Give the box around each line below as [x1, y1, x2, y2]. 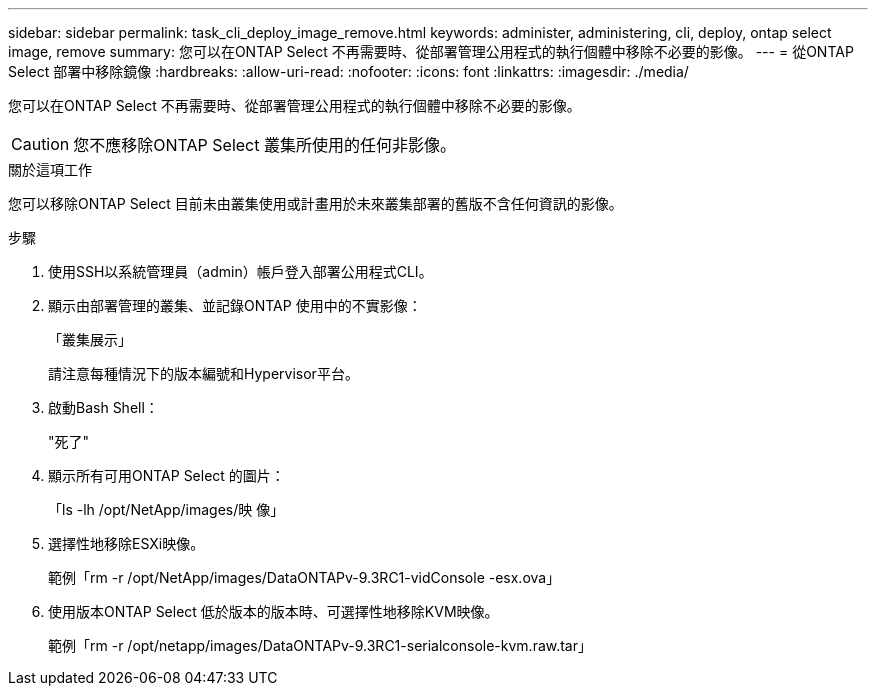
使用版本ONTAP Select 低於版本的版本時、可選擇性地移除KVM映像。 [48, 603, 499, 620]
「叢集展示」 [48, 331, 132, 348]
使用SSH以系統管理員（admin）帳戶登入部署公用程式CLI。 [48, 263, 433, 280]
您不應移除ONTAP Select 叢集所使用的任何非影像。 [73, 135, 456, 155]
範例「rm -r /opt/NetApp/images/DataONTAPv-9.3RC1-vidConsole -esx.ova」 [48, 569, 561, 586]
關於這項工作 [8, 161, 92, 178]
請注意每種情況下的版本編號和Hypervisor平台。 [48, 365, 359, 382]
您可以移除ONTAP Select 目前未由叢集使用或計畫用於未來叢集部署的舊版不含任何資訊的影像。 [8, 195, 623, 212]
